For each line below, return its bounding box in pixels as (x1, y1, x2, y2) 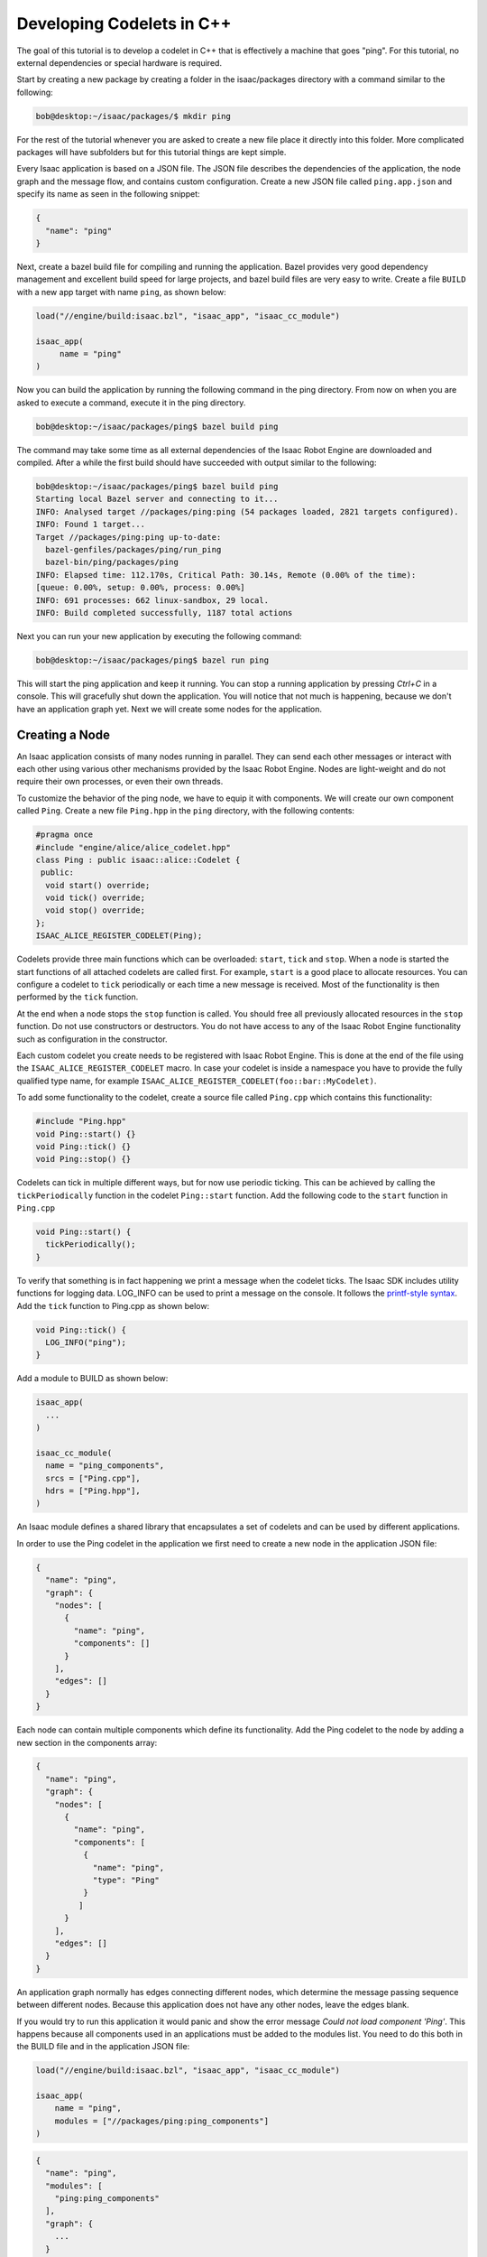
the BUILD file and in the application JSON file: (16, 2041, 190, 2052)
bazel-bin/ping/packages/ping (45, 557, 179, 568)
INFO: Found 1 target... (35, 519, 146, 530)
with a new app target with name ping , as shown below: (16, 286, 227, 297)
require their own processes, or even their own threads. (16, 776, 224, 787)
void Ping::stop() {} (35, 1154, 132, 1165)
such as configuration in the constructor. (16, 1034, 168, 1045)
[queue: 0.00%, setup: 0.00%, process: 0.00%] (35, 582, 245, 593)
